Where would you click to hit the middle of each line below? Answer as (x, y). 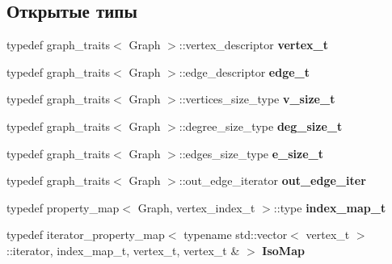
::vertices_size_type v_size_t (257, 99)
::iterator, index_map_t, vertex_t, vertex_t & (123, 250)
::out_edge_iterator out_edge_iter (272, 180)
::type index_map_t (330, 207)
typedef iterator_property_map (86, 235)
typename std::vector (236, 235)
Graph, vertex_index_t (196, 207)
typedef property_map (63, 207)
